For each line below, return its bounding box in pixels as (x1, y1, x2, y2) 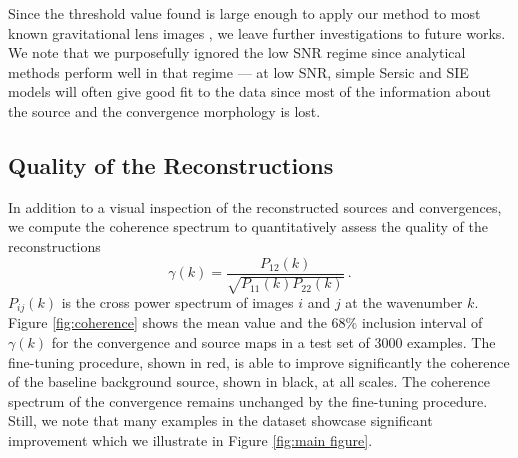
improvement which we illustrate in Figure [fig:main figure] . (8, 430, 373, 451)
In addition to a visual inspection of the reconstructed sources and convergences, (8, 196, 502, 217)
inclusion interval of (361, 312, 483, 333)
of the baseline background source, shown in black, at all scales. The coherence (8, 371, 490, 392)
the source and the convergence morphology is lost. (8, 100, 321, 121)
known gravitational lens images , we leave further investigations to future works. (8, 22, 506, 43)
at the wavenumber (345, 292, 463, 312)
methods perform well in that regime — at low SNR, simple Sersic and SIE (8, 61, 469, 82)
